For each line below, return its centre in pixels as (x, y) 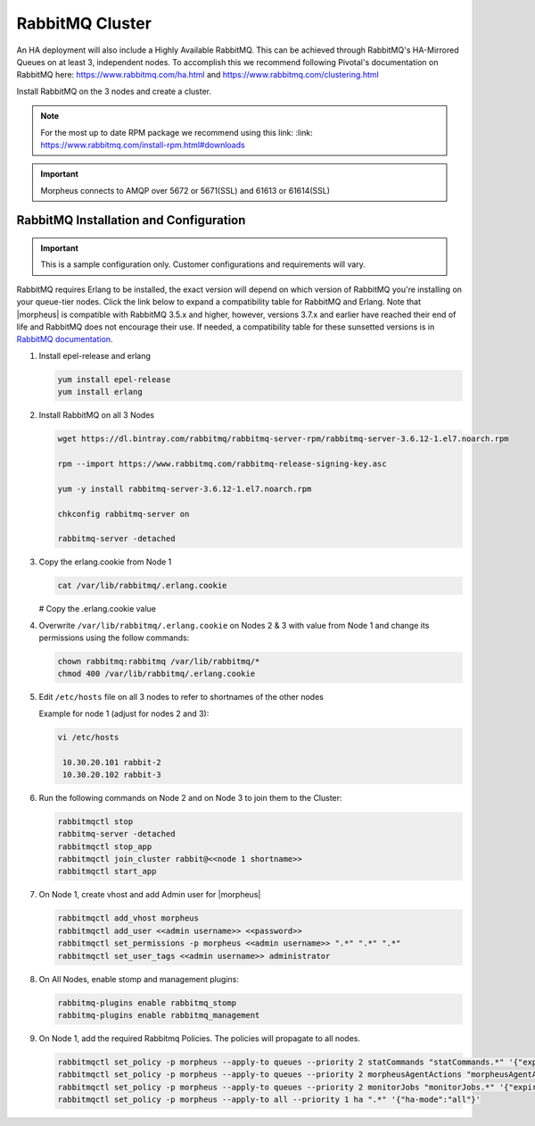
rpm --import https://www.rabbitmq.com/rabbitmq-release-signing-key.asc (222, 463)
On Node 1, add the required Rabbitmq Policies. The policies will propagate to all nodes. (200, 1038)
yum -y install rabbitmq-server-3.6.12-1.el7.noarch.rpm (185, 488)
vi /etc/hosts (88, 737)
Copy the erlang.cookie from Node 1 (105, 562)
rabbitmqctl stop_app (105, 847)
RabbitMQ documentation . (65, 339)
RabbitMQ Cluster (84, 23)
